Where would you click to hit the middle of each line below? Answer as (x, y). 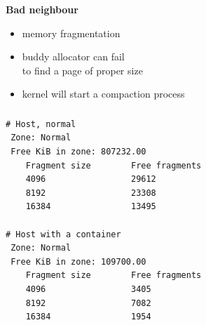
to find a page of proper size (82, 70)
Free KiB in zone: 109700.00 (78, 261)
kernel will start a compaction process (103, 94)
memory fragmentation (71, 33)
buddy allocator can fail (73, 57)
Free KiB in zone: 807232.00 (78, 152)
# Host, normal (41, 124)
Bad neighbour (42, 9)
